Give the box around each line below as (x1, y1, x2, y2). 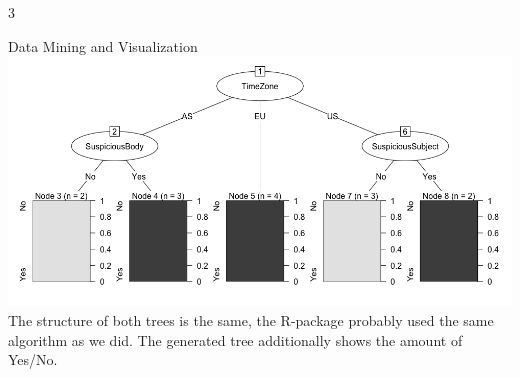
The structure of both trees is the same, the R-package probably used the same (8, 309, 494, 330)
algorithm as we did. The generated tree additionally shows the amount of (8, 329, 463, 350)
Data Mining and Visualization (8, 35, 198, 56)
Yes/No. (8, 349, 58, 370)
